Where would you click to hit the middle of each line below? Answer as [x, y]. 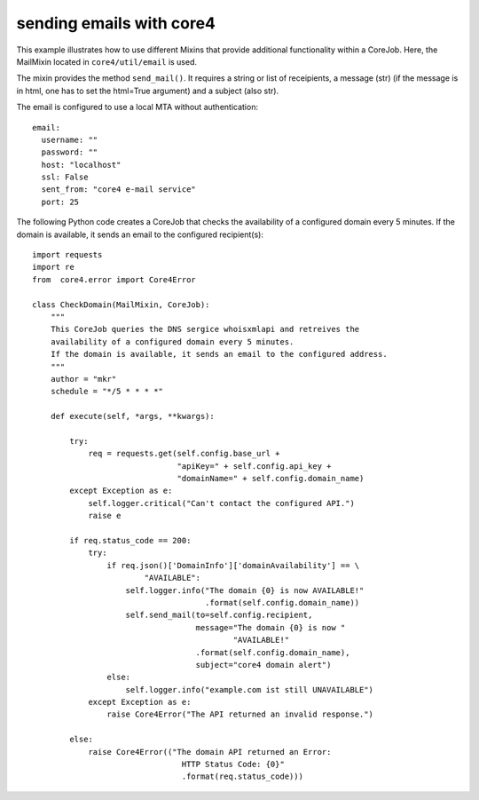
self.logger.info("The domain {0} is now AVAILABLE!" [245, 590]
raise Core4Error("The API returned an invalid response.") [240, 714]
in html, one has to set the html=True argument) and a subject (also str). [148, 91]
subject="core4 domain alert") [263, 665]
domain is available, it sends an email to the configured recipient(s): [140, 234]
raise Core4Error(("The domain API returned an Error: [210, 752]
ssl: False [65, 177]
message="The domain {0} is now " [271, 627]
